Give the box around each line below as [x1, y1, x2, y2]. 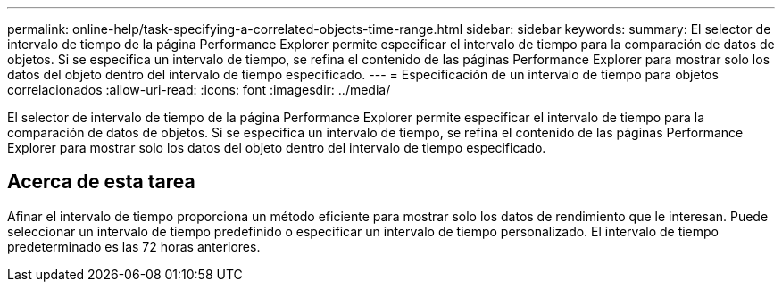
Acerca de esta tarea [7, 170, 195, 194]
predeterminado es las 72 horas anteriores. [7, 238, 261, 254]
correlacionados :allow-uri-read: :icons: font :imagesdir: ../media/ [7, 82, 391, 97]
